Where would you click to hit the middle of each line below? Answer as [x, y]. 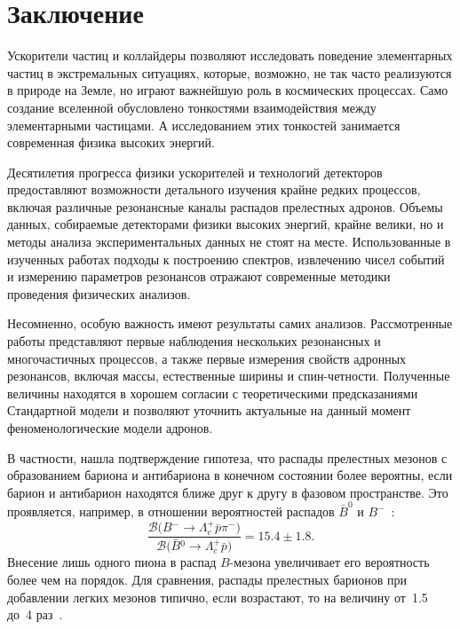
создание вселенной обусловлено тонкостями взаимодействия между [192, 107]
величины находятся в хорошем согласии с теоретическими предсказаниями [213, 393]
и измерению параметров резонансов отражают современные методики [199, 276]
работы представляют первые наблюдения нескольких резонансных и [194, 341]
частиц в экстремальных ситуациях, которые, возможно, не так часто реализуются [230, 72]
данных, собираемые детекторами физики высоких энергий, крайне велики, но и [226, 224]
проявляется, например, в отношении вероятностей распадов [171, 511]
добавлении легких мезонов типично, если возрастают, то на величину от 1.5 [218, 597]
